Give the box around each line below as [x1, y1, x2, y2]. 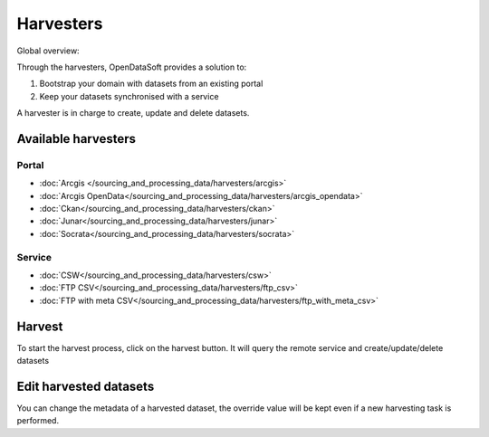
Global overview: [16, 45, 81, 56]
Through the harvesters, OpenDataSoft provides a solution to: [16, 62, 247, 72]
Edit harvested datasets [16, 378, 155, 394]
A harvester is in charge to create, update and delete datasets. [16, 108, 250, 119]
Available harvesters [16, 131, 136, 147]
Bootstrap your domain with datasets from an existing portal [39, 78, 264, 90]
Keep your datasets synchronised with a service [39, 90, 219, 101]
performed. [16, 415, 59, 426]
